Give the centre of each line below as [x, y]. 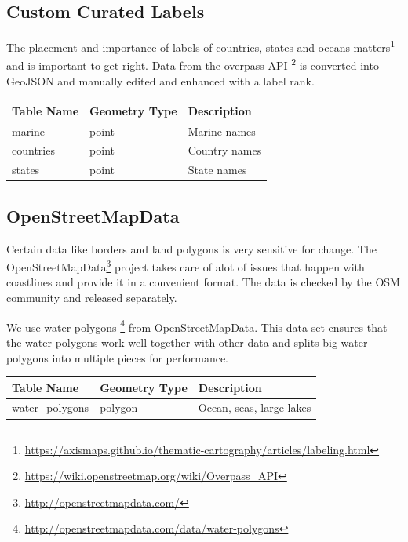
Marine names [222, 131]
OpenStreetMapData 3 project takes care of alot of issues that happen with [186, 266]
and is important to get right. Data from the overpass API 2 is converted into [193, 64]
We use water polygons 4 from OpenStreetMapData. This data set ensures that [197, 326]
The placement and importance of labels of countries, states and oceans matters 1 [201, 46]
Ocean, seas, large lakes [255, 407]
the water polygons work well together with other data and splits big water [187, 342]
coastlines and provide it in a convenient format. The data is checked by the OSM [203, 282]
